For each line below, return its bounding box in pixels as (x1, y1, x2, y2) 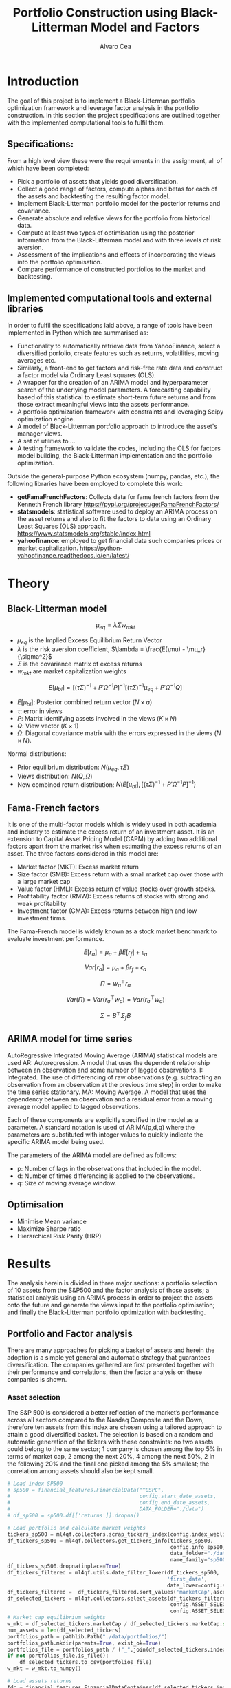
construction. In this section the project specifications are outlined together (7, 111, 221, 119)
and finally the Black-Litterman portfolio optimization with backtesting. (7, 1308, 206, 1316)
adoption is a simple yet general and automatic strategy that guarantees (7, 1353, 211, 1362)
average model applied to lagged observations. (7, 1102, 141, 1110)
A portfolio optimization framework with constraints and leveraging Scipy (16, 408, 224, 416)
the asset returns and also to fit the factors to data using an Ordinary (16, 515, 212, 523)
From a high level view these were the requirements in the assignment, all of (7, 156, 223, 165)
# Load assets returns (7, 1678, 72, 1685)
